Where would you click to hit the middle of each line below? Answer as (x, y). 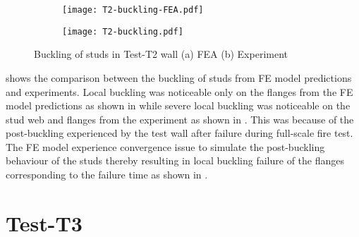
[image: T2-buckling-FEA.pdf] (133, 10)
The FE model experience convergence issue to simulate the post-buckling (165, 146)
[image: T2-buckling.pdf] (123, 31)
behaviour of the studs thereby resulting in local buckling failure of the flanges (175, 160)
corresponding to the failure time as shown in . (107, 175)
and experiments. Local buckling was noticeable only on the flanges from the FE (179, 91)
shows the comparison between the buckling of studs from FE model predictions (179, 77)
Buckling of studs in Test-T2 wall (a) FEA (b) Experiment (161, 54)
